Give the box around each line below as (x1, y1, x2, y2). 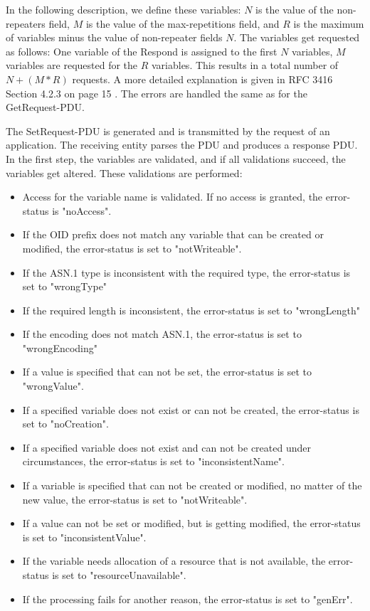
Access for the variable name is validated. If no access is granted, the (22, 189, 323, 204)
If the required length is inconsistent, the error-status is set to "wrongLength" (22, 302, 361, 317)
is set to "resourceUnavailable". (52, 568, 186, 582)
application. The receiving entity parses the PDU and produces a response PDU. (6, 137, 358, 152)
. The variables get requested (233, 30, 360, 45)
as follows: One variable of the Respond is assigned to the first (6, 43, 277, 58)
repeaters (6, 16, 46, 31)
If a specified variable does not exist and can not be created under (22, 440, 311, 455)
